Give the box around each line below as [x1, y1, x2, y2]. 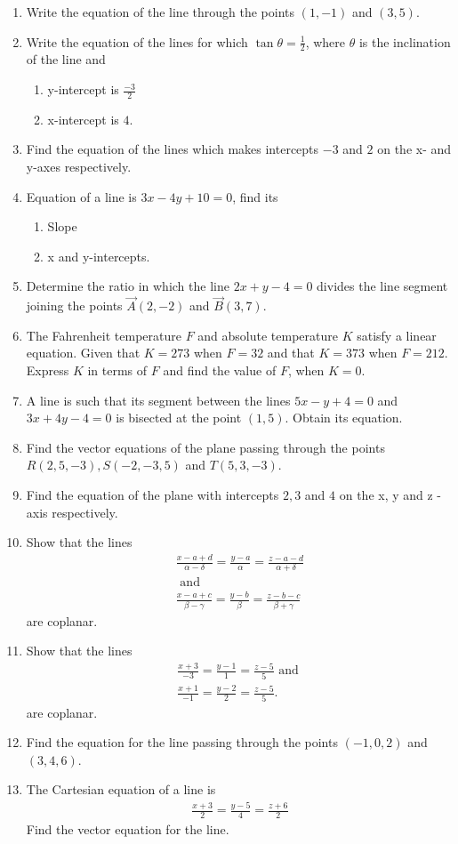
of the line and [26, 50, 106, 68]
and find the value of [163, 361, 277, 379]
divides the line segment [317, 277, 448, 295]
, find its [232, 187, 278, 205]
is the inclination [358, 32, 451, 51]
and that [267, 343, 315, 362]
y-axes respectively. [26, 157, 132, 176]
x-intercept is [47, 109, 119, 128]
